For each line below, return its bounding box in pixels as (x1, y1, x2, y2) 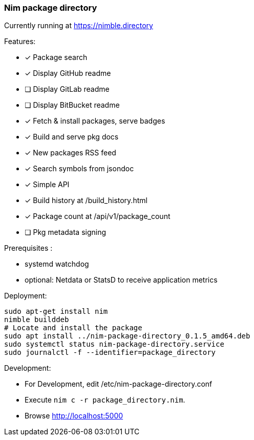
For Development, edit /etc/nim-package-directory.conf (25, 379, 213, 389)
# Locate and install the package (4, 324, 142, 332)
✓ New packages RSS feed (25, 148, 116, 157)
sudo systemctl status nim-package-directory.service (4, 340, 224, 349)
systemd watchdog (25, 259, 89, 269)
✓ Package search (25, 53, 88, 62)
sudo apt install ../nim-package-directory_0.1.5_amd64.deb (4, 332, 250, 341)
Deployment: (4, 291, 47, 301)
